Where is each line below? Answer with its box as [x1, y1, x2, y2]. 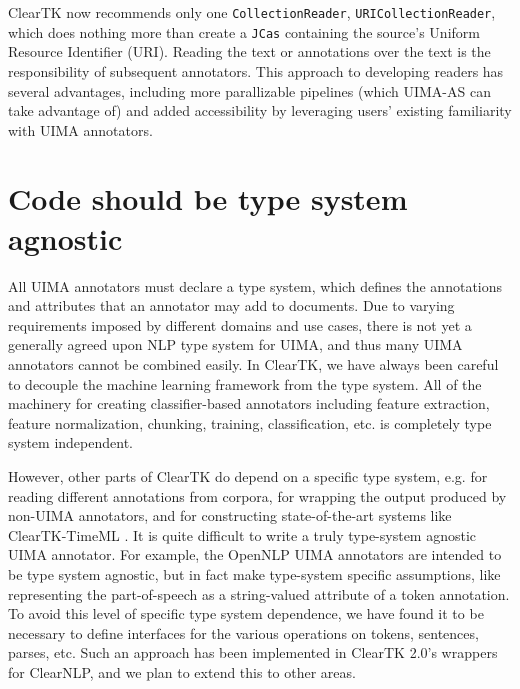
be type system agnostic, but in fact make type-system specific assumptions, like [8, 563, 501, 584]
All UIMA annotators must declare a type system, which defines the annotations [8, 275, 503, 296]
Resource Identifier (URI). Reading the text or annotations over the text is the [8, 41, 491, 62]
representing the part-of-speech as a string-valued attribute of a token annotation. [8, 583, 510, 604]
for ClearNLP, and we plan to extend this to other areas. [8, 661, 356, 682]
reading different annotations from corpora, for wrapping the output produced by [8, 485, 507, 506]
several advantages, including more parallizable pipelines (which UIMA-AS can [8, 80, 491, 101]
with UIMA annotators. [8, 119, 153, 140]
